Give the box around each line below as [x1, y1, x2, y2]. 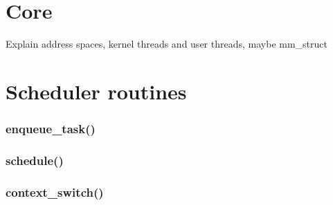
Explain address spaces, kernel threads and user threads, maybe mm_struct [6, 37, 327, 51]
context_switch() [6, 183, 104, 200]
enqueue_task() [6, 120, 96, 137]
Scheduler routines [6, 77, 187, 105]
